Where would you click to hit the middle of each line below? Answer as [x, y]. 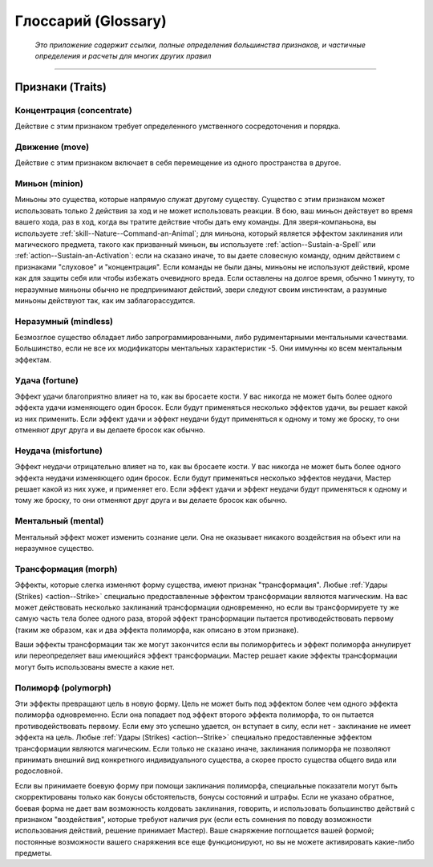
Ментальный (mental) [59, 521]
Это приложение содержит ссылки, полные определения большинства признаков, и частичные [200, 45]
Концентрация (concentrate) [73, 110]
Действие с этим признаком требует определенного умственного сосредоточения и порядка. [178, 126]
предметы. [33, 853]
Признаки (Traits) [61, 87]
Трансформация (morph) [66, 569]
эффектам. [33, 359]
